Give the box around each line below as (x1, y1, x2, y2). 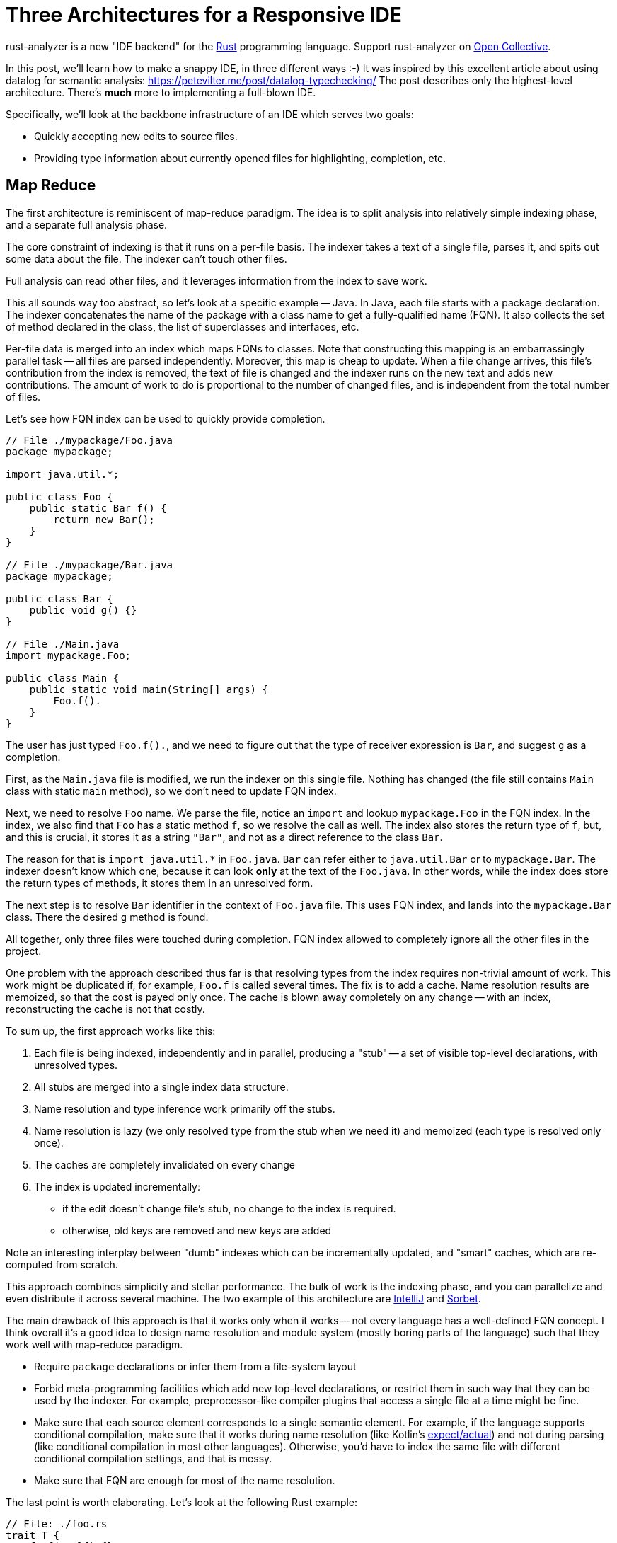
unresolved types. (34, 1058, 118, 1071)
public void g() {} (29, 604, 137, 616)
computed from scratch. (6, 1258, 118, 1270)
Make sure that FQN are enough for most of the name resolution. (34, 1474, 335, 1486)
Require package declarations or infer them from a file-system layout (34, 1360, 357, 1372)
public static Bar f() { (29, 502, 167, 514)
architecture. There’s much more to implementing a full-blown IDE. (6, 86, 316, 98)
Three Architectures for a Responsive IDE (6, 3, 402, 27)
